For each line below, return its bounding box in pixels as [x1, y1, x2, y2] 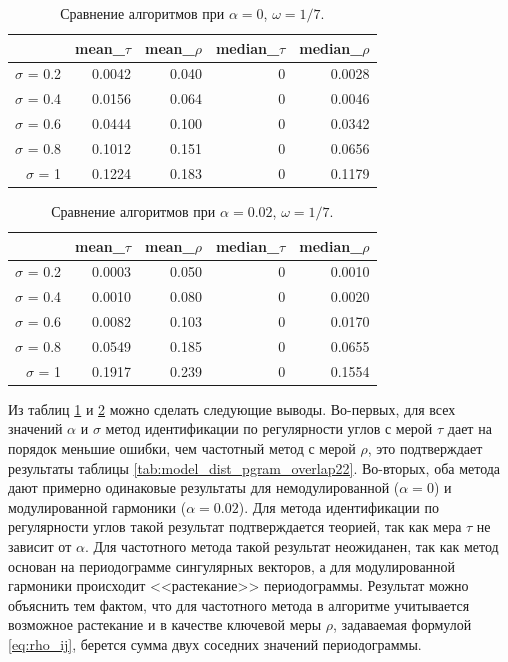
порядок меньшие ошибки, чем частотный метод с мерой [8, 438, 356, 458]
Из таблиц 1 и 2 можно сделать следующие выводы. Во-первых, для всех [8, 398, 456, 419]
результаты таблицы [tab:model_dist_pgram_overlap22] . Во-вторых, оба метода [8, 457, 501, 478]
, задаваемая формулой [333, 614, 472, 635]
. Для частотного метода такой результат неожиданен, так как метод [84, 535, 499, 556]
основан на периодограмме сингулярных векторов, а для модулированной [8, 555, 456, 576]
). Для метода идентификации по [238, 496, 439, 517]
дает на [447, 418, 492, 439]
